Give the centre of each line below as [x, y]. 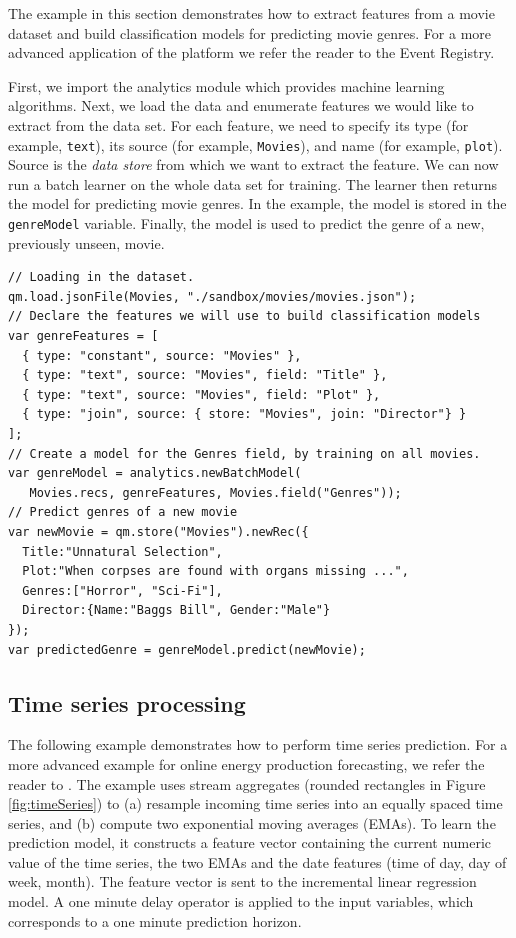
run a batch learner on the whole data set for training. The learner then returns [252, 183]
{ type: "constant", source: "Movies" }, [162, 355]
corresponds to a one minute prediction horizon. [155, 920]
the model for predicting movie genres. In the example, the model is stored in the [257, 203]
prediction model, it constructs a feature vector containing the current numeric [250, 842]
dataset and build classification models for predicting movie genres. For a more [249, 32]
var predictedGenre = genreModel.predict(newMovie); [187, 649]
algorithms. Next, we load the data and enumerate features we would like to [241, 105]
